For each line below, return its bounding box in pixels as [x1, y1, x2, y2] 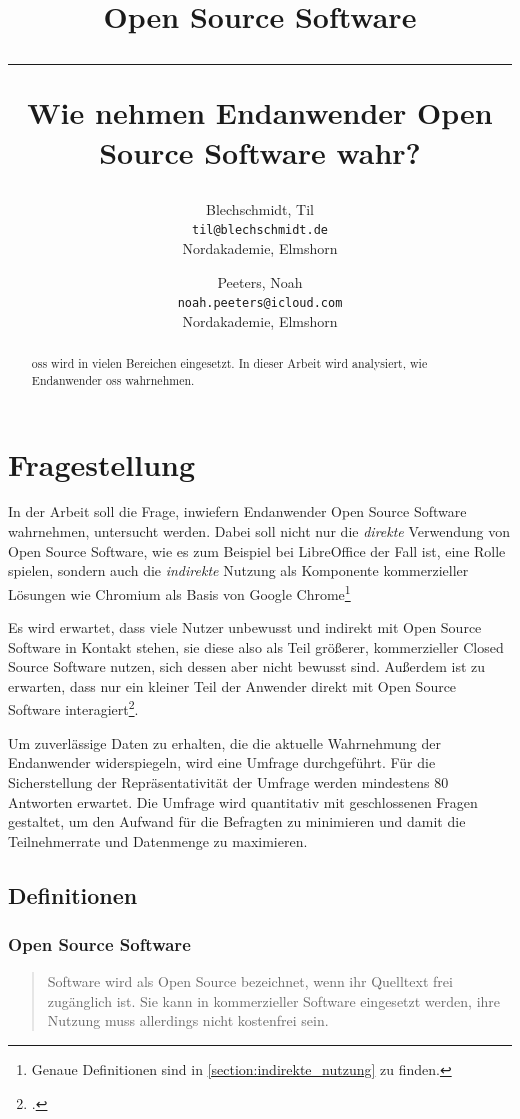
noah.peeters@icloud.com [177, 296, 343, 311]
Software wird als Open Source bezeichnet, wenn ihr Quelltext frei [47, 971, 453, 992]
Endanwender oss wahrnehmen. [31, 371, 195, 388]
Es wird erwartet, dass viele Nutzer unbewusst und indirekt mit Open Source [8, 617, 482, 638]
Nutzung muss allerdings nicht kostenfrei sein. [47, 1010, 329, 1031]
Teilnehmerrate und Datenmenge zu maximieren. [8, 830, 308, 851]
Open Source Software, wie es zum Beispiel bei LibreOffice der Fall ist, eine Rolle [8, 540, 506, 561]
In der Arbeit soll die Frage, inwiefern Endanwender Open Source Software [8, 501, 467, 522]
